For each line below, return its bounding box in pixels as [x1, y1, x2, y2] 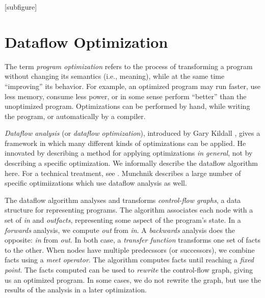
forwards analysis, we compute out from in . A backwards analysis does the [5, 224, 235, 235]
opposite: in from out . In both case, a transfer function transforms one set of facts [5, 234, 260, 245]
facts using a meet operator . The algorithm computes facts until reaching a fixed [5, 254, 254, 265]
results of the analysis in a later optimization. [5, 284, 147, 295]
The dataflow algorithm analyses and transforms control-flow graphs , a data [5, 194, 241, 205]
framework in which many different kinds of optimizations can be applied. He [5, 137, 246, 148]
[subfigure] [5, 2, 37, 12]
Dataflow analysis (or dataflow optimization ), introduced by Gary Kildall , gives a [5, 128, 260, 138]
